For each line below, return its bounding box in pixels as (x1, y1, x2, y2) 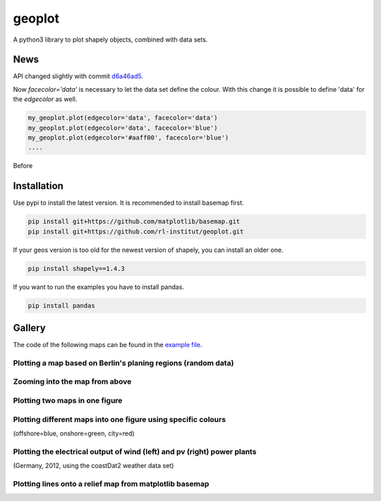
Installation (13, 180, 64, 192)
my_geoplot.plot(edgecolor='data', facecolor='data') (28, 114, 218, 122)
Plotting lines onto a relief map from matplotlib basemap (13, 478, 210, 488)
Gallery (13, 322, 46, 334)
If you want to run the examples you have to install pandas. (13, 282, 185, 291)
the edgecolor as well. (13, 95, 78, 104)
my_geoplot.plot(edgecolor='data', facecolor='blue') (28, 123, 218, 132)
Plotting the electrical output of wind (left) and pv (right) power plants (13, 447, 257, 457)
